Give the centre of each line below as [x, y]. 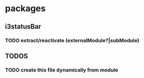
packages [26, 9]
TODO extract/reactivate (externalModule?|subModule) [72, 40]
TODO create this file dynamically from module [62, 70]
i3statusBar [23, 27]
